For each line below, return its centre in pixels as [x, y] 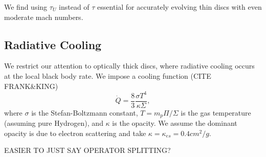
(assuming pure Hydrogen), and [54, 123]
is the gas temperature [216, 112]
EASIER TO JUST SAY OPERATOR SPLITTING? [87, 150]
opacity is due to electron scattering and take [75, 133]
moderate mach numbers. [44, 17]
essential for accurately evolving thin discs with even [180, 7]
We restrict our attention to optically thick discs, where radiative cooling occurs [129, 66]
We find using [26, 7]
